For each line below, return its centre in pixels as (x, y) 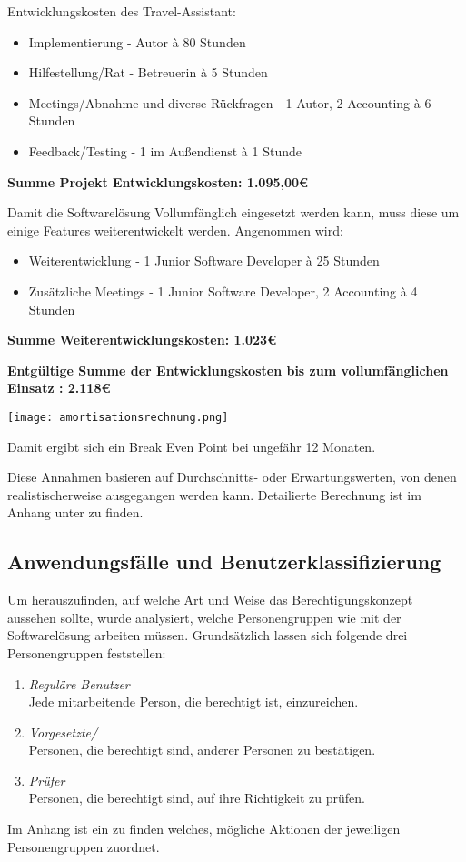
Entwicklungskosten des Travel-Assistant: (122, 11)
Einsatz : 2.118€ (59, 388)
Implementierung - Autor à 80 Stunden (137, 41)
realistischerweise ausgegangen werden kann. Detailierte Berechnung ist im (214, 494)
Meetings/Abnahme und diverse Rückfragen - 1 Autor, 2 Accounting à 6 (230, 102)
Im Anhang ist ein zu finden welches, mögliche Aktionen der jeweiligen (204, 829)
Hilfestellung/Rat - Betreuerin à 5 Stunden (148, 72)
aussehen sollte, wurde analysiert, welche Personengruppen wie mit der (204, 617)
